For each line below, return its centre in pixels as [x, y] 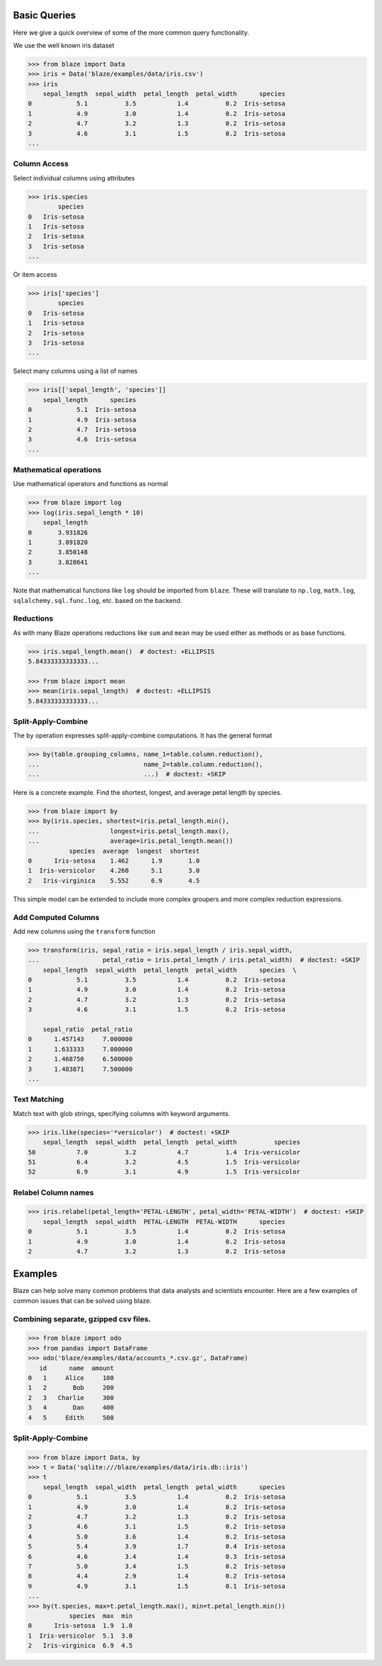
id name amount [77, 1368]
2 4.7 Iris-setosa [82, 429]
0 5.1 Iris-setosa [82, 410]
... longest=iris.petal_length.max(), [129, 831]
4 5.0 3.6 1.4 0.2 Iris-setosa [157, 1536]
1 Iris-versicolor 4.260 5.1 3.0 [114, 871]
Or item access [35, 275]
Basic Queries [45, 15]
